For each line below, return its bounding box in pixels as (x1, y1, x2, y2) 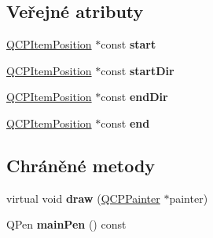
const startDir (101, 62, 174, 78)
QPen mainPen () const (6, 216, 127, 233)
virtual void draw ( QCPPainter (6, 189, 160, 206)
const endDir (101, 88, 168, 105)
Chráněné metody (6, 153, 156, 177)
